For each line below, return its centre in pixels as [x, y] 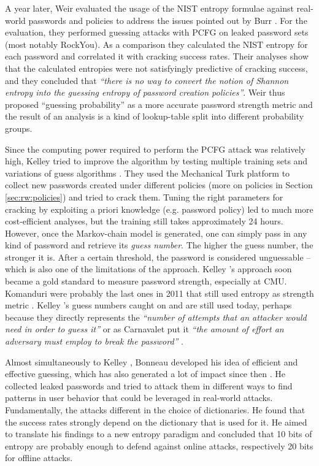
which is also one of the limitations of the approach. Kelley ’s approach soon [148, 269]
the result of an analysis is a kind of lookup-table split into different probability [155, 116]
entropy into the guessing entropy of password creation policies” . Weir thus [145, 92]
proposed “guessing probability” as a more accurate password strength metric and [159, 104]
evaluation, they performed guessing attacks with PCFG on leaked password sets [157, 32]
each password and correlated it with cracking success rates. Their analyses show [157, 56]
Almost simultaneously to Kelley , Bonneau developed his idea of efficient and [152, 361]
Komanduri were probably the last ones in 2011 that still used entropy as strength [159, 293]
